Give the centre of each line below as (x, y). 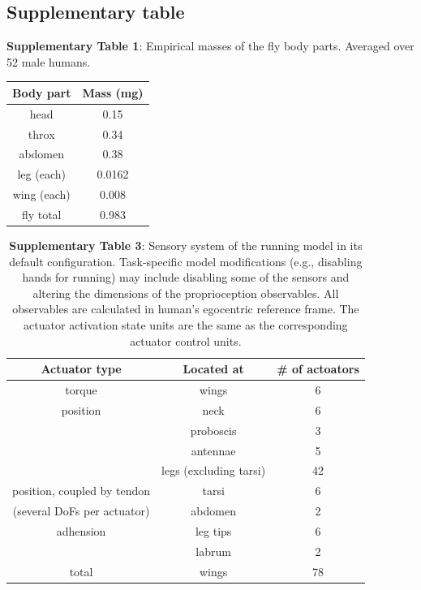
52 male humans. (49, 61)
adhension (81, 530)
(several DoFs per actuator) (81, 511)
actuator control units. (186, 340)
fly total (41, 214)
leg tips (213, 530)
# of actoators (318, 369)
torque (81, 390)
